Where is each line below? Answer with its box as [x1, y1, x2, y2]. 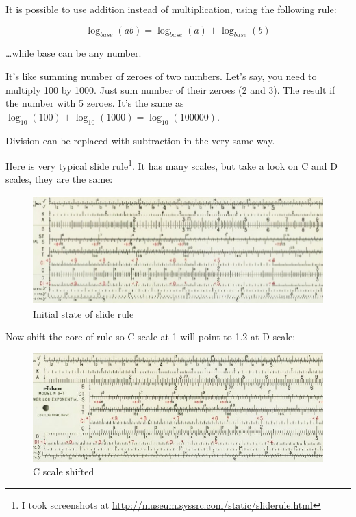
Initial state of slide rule [33, 306, 134, 320]
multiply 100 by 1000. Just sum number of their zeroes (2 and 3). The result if [5, 82, 335, 97]
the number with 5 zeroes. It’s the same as [5, 96, 184, 110]
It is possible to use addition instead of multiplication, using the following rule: [5, 2, 337, 16]
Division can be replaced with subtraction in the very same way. [5, 133, 275, 147]
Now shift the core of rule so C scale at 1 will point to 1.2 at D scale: [5, 329, 296, 344]
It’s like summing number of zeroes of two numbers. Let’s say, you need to [5, 68, 317, 83]
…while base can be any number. [5, 46, 142, 60]
